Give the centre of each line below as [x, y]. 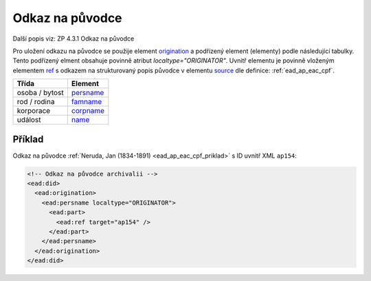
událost [29, 120]
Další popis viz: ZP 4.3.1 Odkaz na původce [74, 39]
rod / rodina [36, 102]
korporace [34, 111]
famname [87, 102]
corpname [88, 111]
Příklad [28, 139]
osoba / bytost [41, 93]
